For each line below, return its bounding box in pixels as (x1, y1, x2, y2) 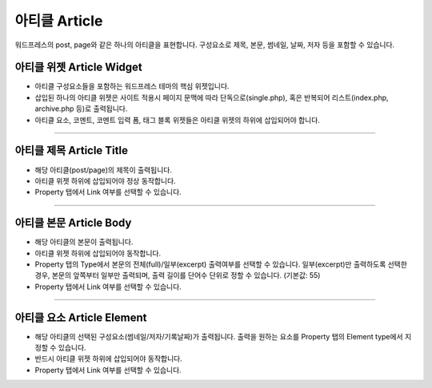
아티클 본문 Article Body (14, 216, 132, 230)
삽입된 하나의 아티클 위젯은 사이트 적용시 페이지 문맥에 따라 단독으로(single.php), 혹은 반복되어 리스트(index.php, (34, 93, 389, 102)
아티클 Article (14, 12, 103, 30)
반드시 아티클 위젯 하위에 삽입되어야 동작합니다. (34, 354, 183, 363)
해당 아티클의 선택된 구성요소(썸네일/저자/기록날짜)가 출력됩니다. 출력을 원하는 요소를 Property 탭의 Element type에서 (34, 331, 403, 341)
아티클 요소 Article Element (14, 311, 147, 324)
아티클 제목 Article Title (14, 144, 128, 157)
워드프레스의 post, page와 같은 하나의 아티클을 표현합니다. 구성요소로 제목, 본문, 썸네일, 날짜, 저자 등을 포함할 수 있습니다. (14, 40, 395, 49)
